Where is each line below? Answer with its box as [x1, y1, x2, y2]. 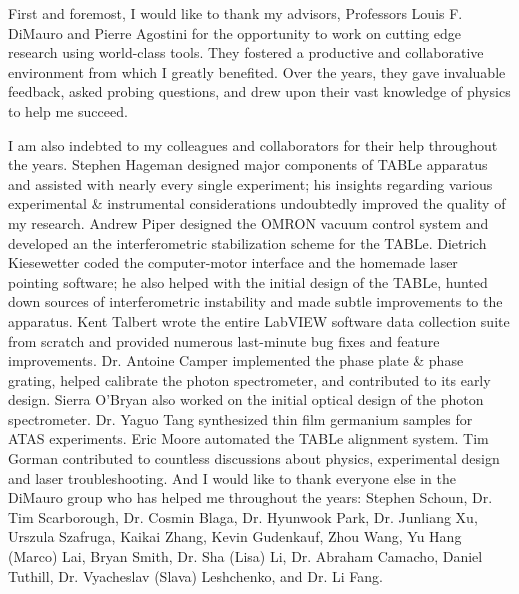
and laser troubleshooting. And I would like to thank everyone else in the [8, 467, 456, 488]
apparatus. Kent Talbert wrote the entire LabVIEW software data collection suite [8, 310, 510, 331]
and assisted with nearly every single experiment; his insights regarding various [8, 173, 493, 194]
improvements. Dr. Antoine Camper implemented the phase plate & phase [8, 350, 464, 371]
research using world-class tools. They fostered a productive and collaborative [8, 42, 484, 63]
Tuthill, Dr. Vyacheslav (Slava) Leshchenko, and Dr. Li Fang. [8, 565, 383, 586]
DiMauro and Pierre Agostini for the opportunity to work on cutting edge [8, 22, 462, 43]
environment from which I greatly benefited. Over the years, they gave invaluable [8, 61, 506, 82]
